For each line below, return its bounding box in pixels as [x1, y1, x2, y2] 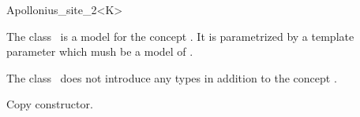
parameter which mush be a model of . [6, 43, 193, 60]
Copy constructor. [6, 96, 93, 112]
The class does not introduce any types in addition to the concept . [6, 69, 337, 86]
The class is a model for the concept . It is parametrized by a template [6, 27, 354, 44]
